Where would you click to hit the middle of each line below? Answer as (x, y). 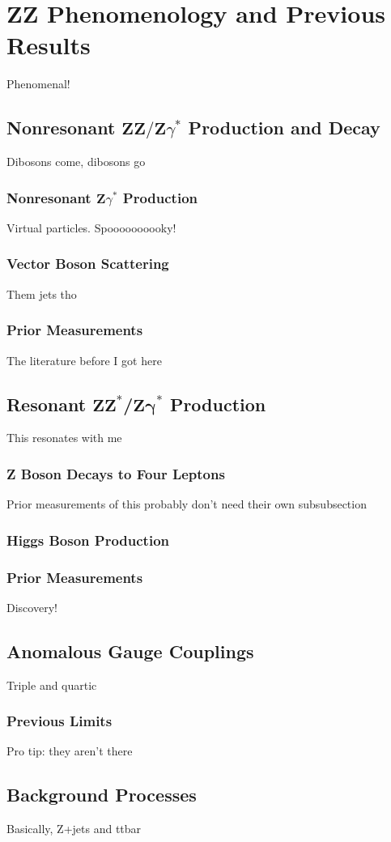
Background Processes (102, 795)
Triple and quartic (52, 685)
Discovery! (32, 607)
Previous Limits (59, 721)
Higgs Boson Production (88, 540)
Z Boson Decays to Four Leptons (116, 473)
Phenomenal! (38, 84)
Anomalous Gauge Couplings (130, 651)
